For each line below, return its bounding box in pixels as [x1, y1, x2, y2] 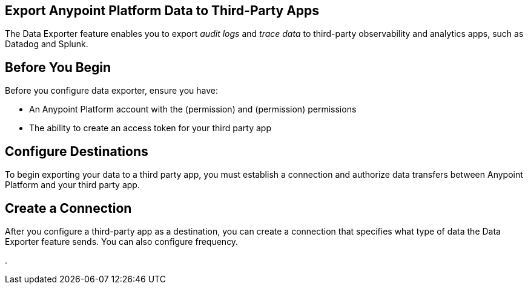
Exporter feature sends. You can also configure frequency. [5, 236, 239, 247]
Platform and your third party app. [5, 180, 140, 190]
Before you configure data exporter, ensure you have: [5, 85, 219, 96]
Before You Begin [5, 59, 111, 75]
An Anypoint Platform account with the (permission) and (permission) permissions [29, 104, 357, 115]
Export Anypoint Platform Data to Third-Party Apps [5, 3, 320, 18]
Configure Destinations [5, 143, 148, 159]
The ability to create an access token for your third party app [29, 123, 271, 134]
